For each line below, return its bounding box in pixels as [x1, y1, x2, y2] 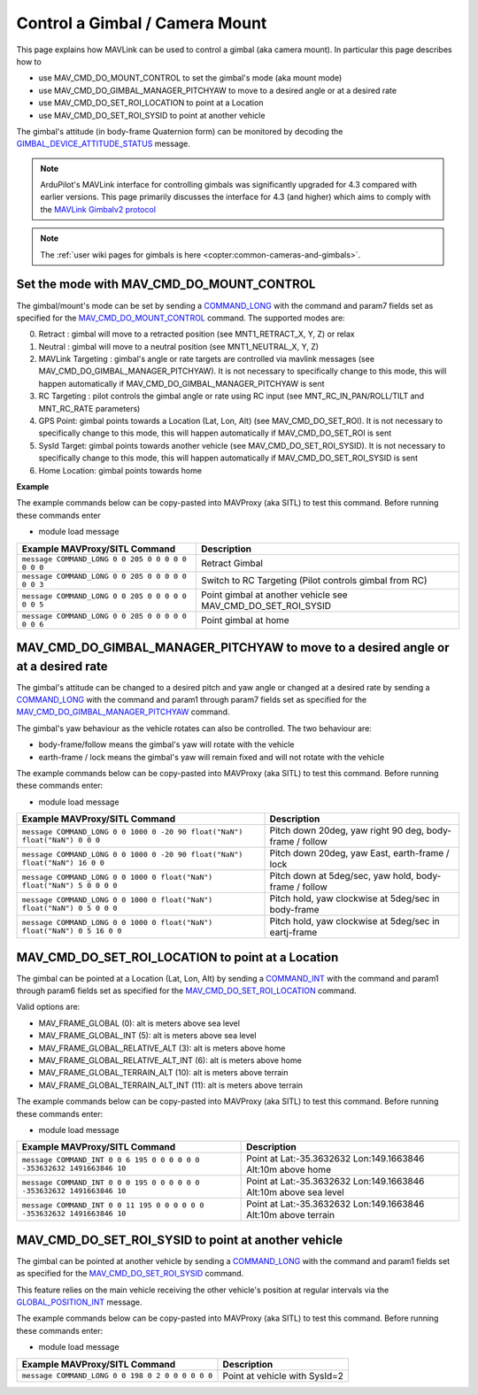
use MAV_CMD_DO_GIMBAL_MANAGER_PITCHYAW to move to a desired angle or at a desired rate [38, 85, 397, 96]
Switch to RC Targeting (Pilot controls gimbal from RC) [200, 574, 428, 586]
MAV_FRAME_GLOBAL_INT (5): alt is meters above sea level [38, 1030, 257, 1041]
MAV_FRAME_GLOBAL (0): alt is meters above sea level [38, 1018, 241, 1029]
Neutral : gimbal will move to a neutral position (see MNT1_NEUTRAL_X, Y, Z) [38, 341, 319, 351]
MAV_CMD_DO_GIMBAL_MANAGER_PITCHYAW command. [16, 706, 230, 717]
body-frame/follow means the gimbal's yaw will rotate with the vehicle [38, 739, 296, 750]
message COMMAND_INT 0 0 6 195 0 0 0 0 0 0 [21, 1155, 200, 1165]
